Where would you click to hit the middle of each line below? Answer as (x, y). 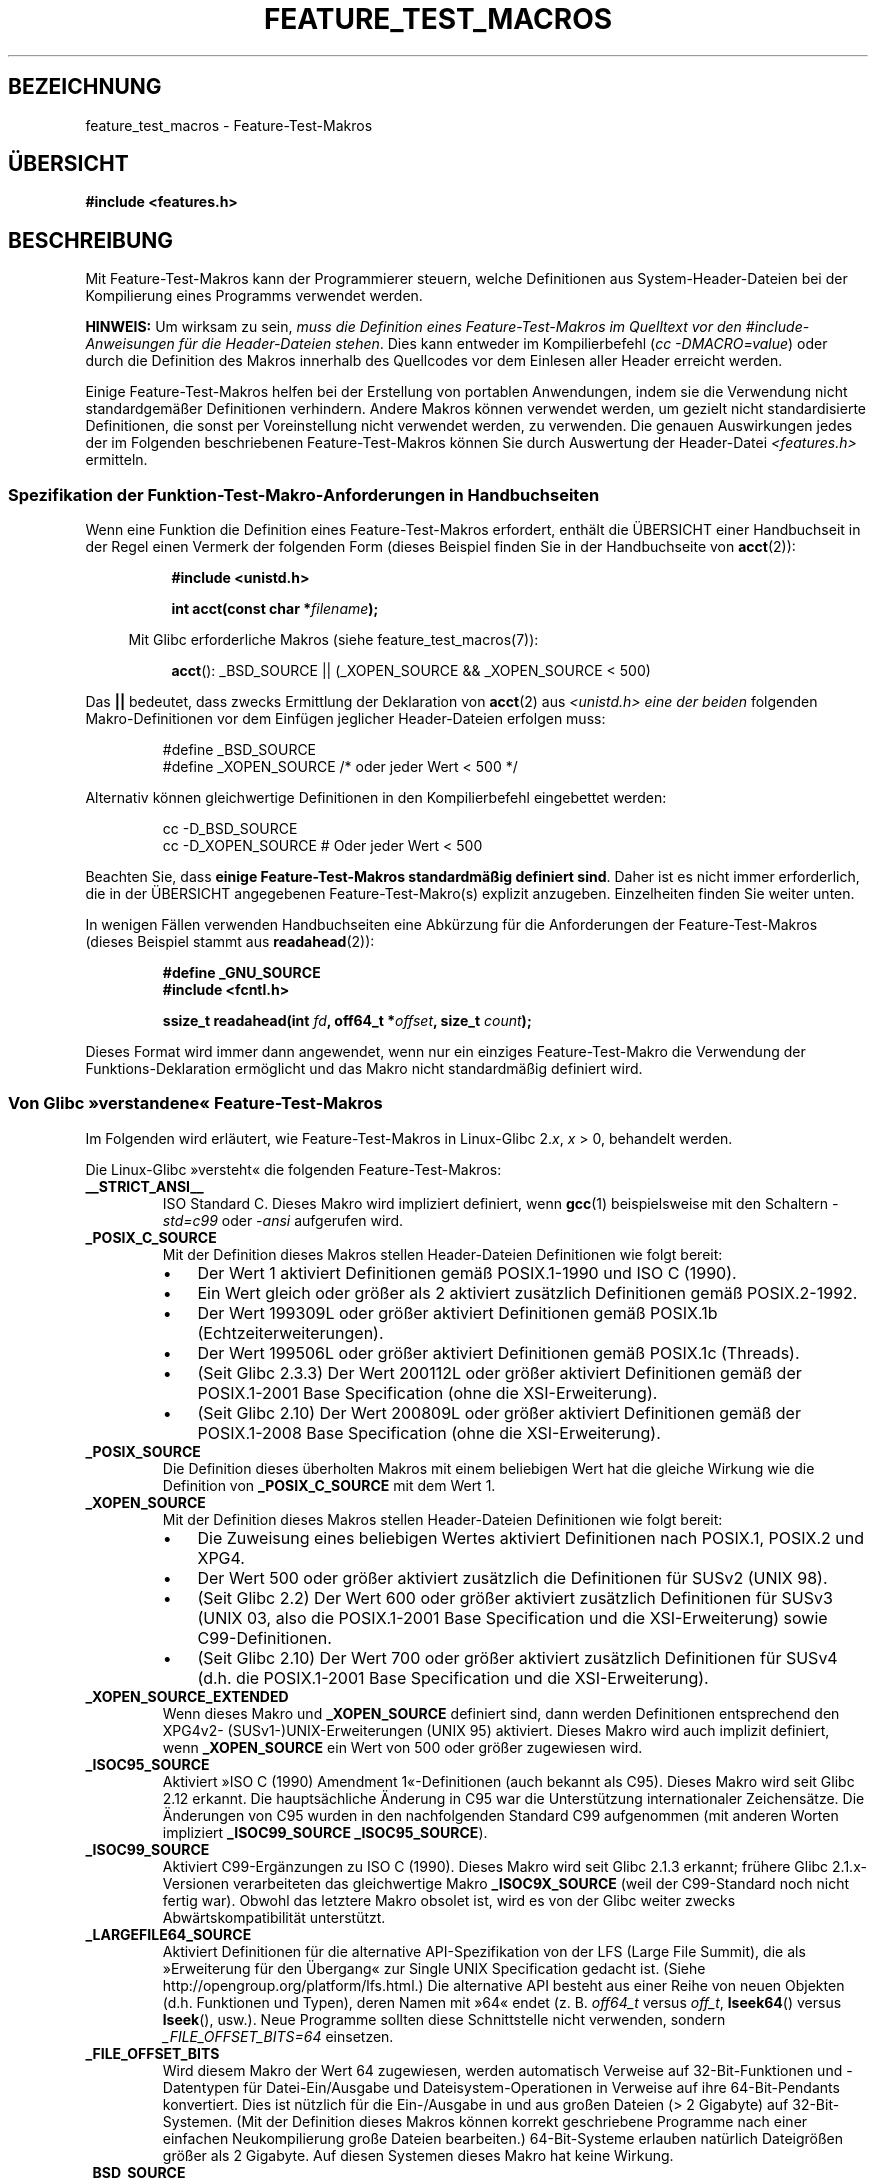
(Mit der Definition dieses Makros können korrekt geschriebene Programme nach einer (522, 2121)
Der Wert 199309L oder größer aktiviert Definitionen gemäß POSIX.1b (457, 1312)
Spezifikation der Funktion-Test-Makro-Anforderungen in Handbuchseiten (304, 494)
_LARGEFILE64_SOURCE (168, 1934)
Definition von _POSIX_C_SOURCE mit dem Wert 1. (329, 1485)
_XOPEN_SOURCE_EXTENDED (187, 1696)
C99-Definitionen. (264, 1637)
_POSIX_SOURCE (143, 1451)
